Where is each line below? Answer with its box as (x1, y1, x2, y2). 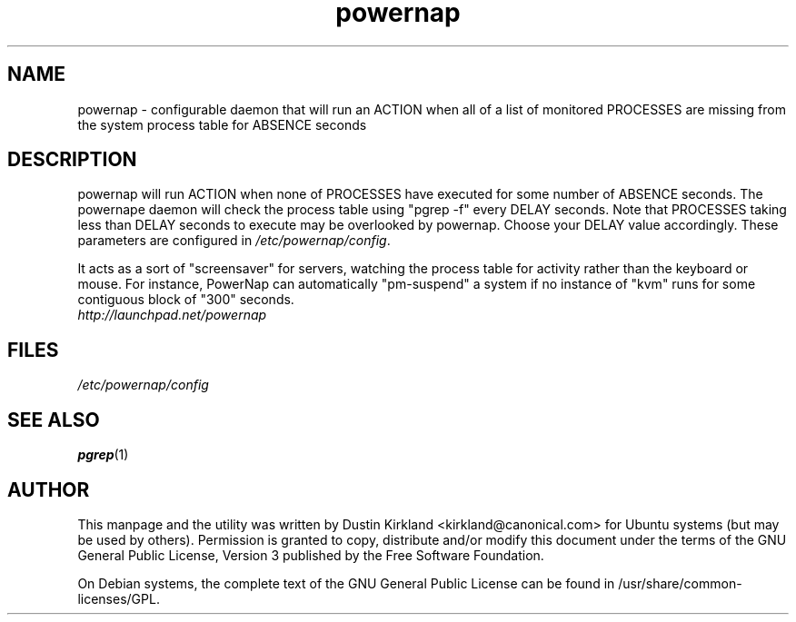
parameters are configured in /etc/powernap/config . (77, 232, 391, 249)
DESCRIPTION (7, 148, 137, 172)
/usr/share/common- (618, 575, 742, 591)
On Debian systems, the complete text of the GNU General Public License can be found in (77, 575, 615, 591)
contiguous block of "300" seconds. (77, 291, 294, 308)
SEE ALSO (7, 408, 100, 431)
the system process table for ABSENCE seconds (77, 116, 367, 133)
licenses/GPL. (77, 590, 160, 607)
